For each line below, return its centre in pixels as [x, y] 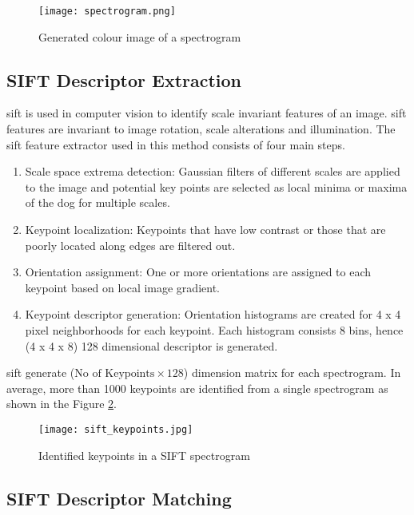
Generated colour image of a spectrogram [140, 36]
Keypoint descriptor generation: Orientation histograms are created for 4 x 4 [213, 314]
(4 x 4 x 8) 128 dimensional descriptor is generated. [151, 345]
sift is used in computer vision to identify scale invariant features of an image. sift [207, 113]
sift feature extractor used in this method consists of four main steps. [176, 144]
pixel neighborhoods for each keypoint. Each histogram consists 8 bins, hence [214, 329]
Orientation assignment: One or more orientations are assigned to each [198, 272]
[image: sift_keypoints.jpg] [116, 429]
